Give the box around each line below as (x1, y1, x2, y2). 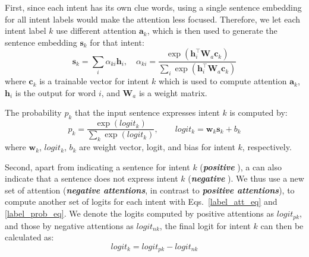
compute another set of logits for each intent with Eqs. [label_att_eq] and (5, 195, 278, 208)
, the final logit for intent (159, 219, 251, 231)
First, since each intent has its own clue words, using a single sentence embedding (5, 1, 302, 13)
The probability (5, 106, 62, 119)
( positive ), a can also (200, 160, 282, 173)
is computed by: (229, 106, 288, 119)
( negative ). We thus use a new (188, 172, 304, 185)
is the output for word (15, 86, 96, 99)
